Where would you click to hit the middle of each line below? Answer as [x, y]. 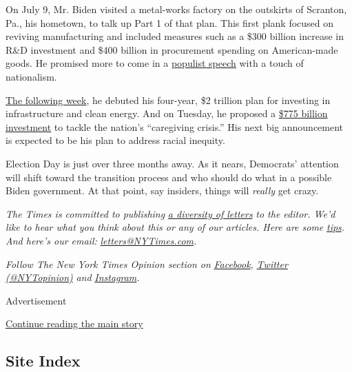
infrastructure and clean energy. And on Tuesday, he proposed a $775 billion [167, 113]
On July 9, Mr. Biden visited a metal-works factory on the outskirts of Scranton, [176, 9]
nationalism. [31, 76]
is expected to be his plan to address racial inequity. [115, 140]
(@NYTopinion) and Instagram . [73, 277]
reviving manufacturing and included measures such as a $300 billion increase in [175, 36]
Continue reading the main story [74, 323]
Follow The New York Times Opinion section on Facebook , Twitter [147, 263]
